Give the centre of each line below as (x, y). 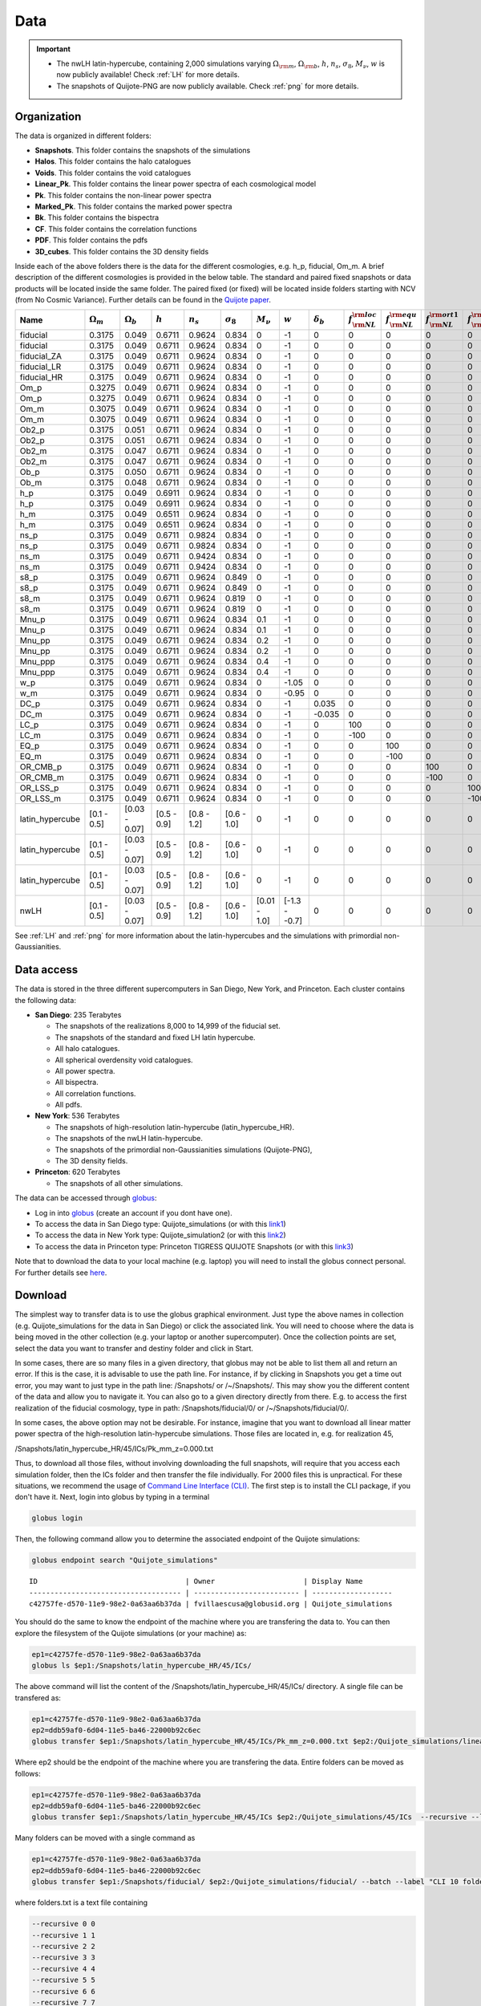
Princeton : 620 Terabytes (77, 1172)
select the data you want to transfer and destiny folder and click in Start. (134, 1348)
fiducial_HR (41, 377)
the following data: (45, 1000)
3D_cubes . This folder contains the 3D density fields (122, 251)
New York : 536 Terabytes (77, 1116)
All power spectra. (85, 1070)
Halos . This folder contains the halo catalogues (113, 161)
